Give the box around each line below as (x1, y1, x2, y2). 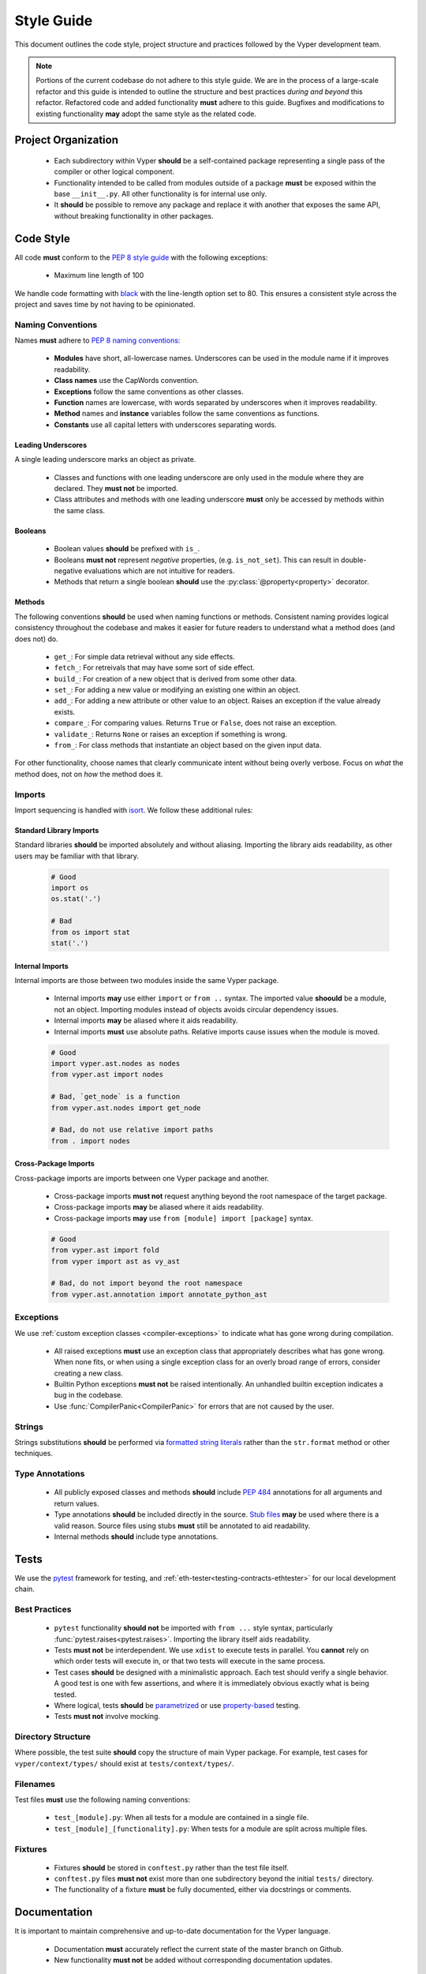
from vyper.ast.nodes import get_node (50, 1103, 201, 1113)
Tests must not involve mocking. (54, 1712, 161, 1721)
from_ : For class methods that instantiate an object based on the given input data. (54, 741, 322, 750)
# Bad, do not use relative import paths (50, 1125, 214, 1135)
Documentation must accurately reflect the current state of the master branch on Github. (54, 1944, 343, 1953)
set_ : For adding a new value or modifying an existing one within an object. (54, 685, 301, 695)
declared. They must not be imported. (54, 483, 178, 493)
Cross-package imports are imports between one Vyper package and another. (14, 1173, 270, 1183)
